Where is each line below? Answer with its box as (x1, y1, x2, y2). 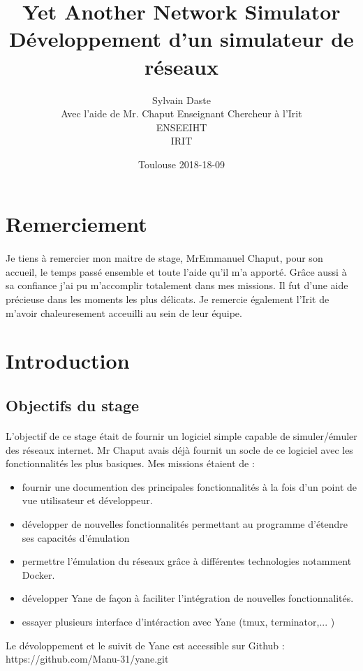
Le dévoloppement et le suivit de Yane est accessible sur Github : (6, 637, 285, 652)
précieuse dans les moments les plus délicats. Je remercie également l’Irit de (6, 292, 329, 307)
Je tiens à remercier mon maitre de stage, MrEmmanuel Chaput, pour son (6, 251, 323, 265)
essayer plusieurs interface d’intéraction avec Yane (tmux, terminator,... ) (22, 614, 335, 628)
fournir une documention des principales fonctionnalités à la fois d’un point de (22, 479, 357, 494)
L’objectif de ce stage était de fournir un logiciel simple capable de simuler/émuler (6, 428, 357, 443)
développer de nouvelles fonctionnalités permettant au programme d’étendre (22, 516, 348, 531)
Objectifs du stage (6, 394, 140, 415)
